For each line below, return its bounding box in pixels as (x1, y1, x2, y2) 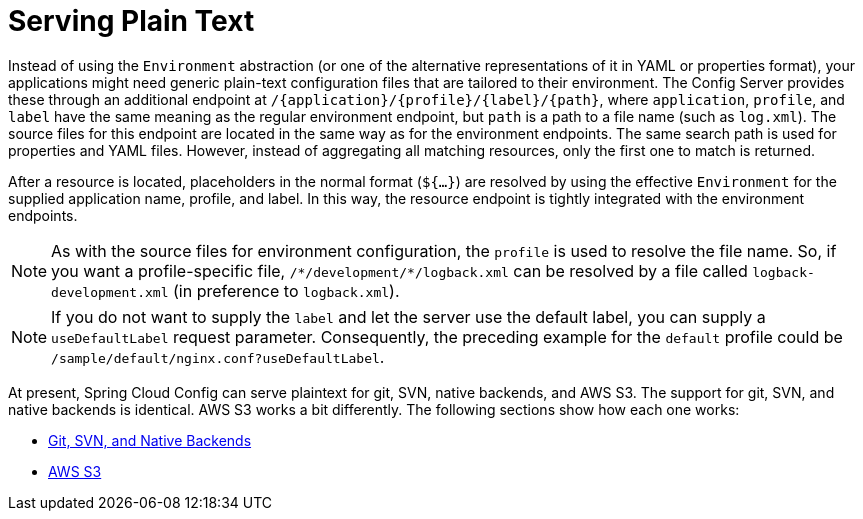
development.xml (51, 284, 169, 300)
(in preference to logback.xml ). (172, 280, 400, 301)
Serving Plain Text (8, 4, 255, 38)
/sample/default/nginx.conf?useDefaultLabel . (51, 346, 385, 367)
